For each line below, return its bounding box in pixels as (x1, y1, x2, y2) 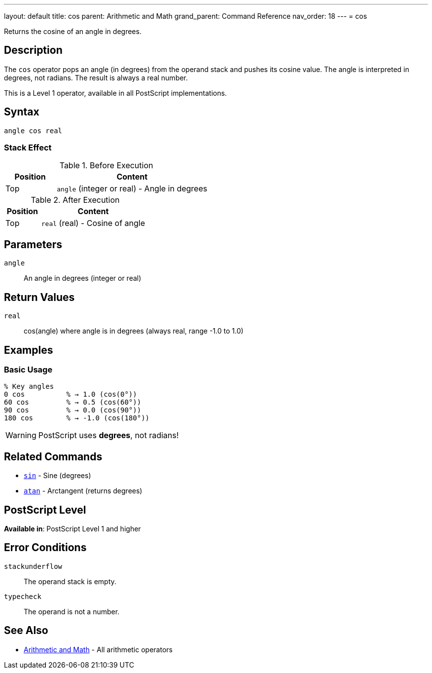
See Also (4, 624, 48, 637)
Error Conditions (4, 541, 87, 554)
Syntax (4, 106, 39, 118)
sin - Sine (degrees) (24, 471, 91, 480)
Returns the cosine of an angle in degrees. (4, 27, 142, 36)
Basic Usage (4, 364, 53, 374)
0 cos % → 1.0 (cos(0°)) (4, 390, 137, 399)
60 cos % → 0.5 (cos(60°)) (4, 398, 142, 407)
